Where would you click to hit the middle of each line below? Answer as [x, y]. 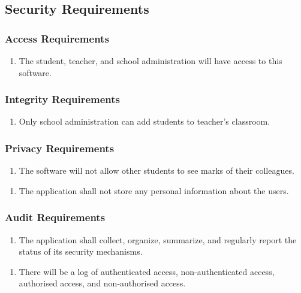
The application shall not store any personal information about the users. [154, 190]
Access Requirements [57, 38]
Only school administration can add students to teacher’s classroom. [145, 121]
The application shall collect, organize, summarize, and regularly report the [158, 239]
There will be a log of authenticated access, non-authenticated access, [147, 271]
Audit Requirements [55, 217]
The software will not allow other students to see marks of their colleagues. [156, 170]
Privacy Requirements [60, 148]
